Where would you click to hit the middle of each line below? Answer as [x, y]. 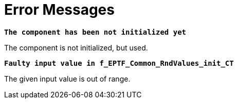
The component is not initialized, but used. [76, 47]
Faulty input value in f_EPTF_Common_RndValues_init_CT [119, 63]
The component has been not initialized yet [95, 32]
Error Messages [59, 10]
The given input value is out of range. [67, 79]
